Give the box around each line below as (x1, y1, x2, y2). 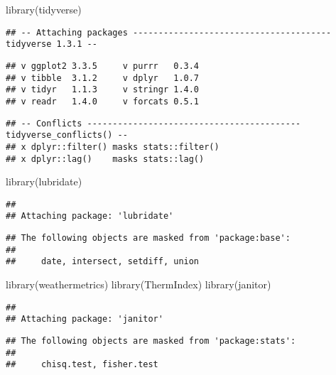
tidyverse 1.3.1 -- (6, 39, 97, 50)
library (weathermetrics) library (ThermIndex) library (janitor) (6, 277, 271, 292)
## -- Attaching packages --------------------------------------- (6, 27, 332, 38)
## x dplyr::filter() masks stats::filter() (6, 141, 220, 152)
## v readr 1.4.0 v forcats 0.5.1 (6, 96, 200, 107)
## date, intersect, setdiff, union (6, 256, 200, 267)
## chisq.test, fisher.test (6, 359, 158, 370)
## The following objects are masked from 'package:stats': (6, 335, 296, 346)
